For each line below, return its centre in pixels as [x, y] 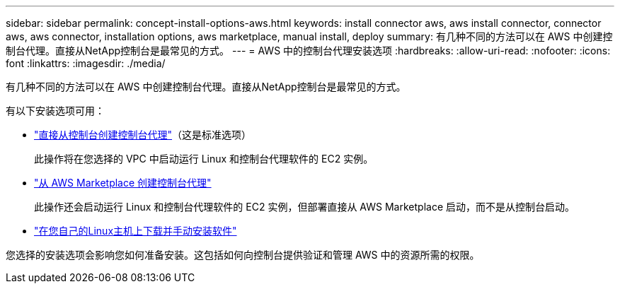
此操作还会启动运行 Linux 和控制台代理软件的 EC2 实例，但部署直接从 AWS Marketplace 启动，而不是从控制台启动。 [304, 207]
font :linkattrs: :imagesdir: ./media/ [86, 63]
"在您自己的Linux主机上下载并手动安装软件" [136, 231]
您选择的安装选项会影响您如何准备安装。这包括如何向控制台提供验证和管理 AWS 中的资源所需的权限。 [243, 255]
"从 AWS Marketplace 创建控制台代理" [123, 183]
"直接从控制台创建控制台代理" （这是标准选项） [143, 135]
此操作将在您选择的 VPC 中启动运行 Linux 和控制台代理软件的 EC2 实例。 [204, 159]
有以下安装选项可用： [55, 111]
